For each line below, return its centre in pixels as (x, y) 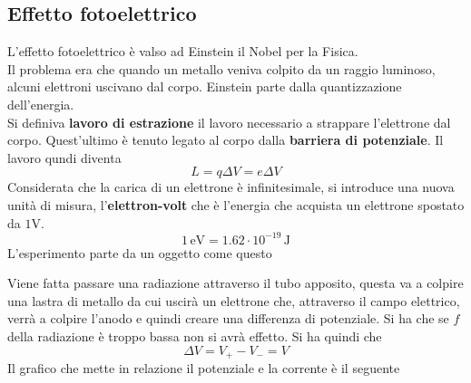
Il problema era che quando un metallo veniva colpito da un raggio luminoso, (221, 68)
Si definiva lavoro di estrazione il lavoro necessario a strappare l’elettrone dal (229, 122)
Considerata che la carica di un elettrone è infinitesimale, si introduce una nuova (231, 187)
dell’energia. (41, 104)
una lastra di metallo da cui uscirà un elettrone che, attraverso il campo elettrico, (234, 300)
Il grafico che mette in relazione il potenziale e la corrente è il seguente (204, 368)
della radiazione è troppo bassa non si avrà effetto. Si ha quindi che (195, 336)
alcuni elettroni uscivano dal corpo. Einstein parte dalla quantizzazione (205, 86)
